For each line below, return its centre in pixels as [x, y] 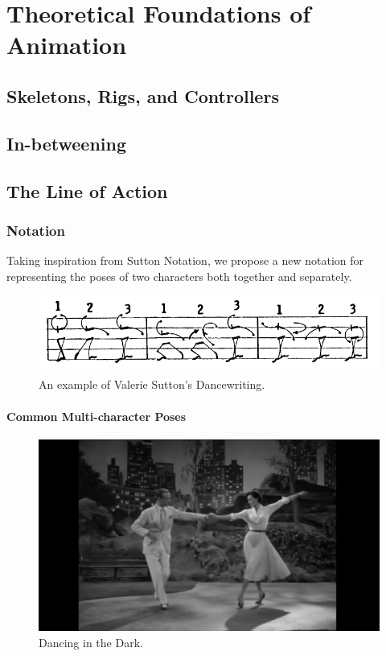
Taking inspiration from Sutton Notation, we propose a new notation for [185, 260]
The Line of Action [87, 190]
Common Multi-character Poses [96, 416]
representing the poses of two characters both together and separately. [179, 276]
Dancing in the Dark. [91, 642]
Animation [67, 45]
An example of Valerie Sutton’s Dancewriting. [152, 384]
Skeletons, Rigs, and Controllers [143, 95]
